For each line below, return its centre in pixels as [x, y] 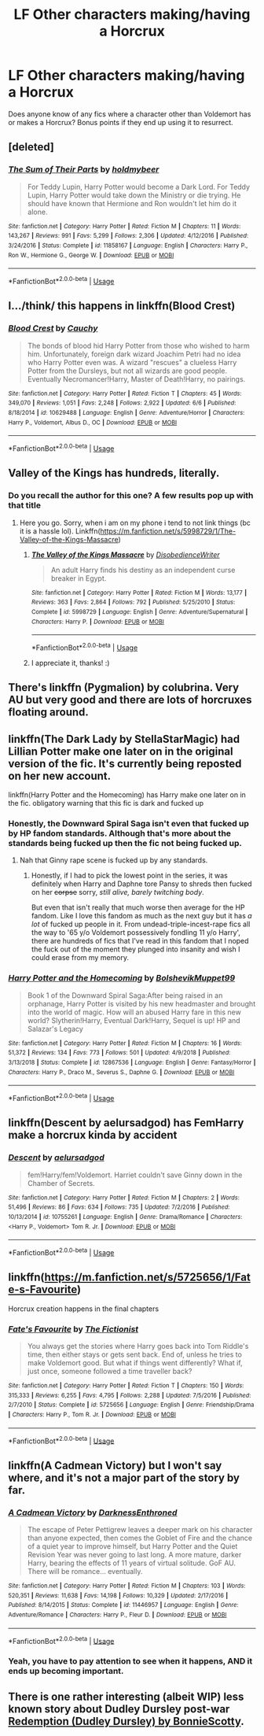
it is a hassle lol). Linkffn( [60, 531]
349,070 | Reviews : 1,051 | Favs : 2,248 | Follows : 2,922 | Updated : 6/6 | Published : [122, 403]
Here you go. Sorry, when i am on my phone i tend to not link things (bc [135, 523]
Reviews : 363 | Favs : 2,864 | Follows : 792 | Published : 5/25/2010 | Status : [133, 602]
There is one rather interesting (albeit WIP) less [126, 1696]
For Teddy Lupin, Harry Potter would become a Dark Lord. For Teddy [138, 187]
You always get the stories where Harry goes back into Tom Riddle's [138, 1346]
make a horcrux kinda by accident [93, 1135]
